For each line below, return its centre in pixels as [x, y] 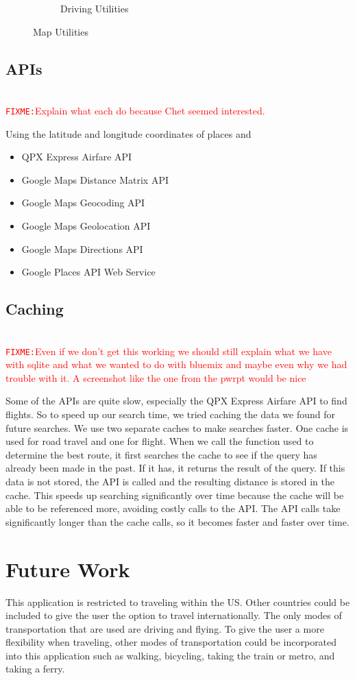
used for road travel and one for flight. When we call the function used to [160, 441]
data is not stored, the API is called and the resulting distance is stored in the [170, 481]
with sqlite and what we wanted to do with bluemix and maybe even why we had [176, 364]
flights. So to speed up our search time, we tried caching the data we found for [171, 414]
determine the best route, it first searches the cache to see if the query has [161, 454]
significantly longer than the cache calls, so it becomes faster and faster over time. [177, 521]
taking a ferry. [35, 669]
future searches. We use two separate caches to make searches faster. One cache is [177, 427]
